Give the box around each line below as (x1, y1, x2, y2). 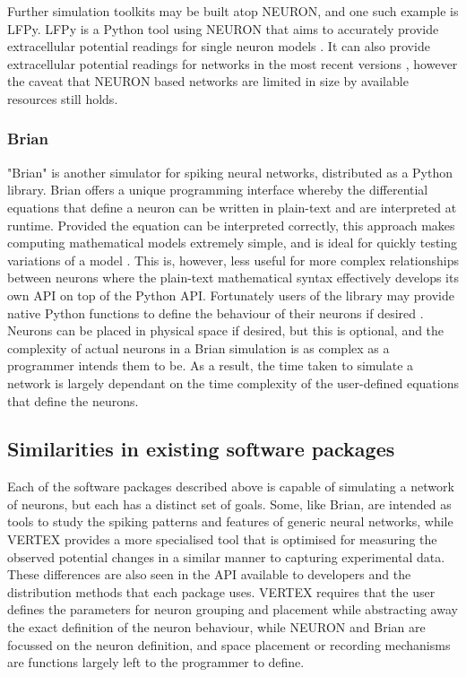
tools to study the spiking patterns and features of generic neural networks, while (7, 512, 453, 531)
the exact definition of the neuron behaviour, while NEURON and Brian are (7, 618, 426, 637)
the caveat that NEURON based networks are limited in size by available (7, 72, 409, 91)
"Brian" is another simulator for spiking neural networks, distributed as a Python (7, 162, 453, 181)
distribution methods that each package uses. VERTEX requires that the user (7, 582, 436, 601)
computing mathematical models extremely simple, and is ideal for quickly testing (7, 233, 458, 252)
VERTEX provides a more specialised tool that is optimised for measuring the (7, 530, 437, 549)
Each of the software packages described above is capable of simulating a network (7, 477, 454, 496)
